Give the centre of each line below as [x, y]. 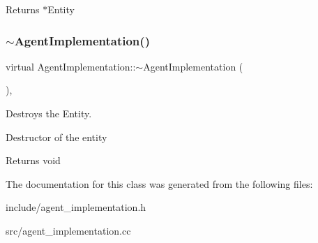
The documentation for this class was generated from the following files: [159, 183]
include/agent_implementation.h [76, 207]
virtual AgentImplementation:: [71, 66]
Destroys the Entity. [49, 113]
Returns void [33, 160]
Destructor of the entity [56, 137]
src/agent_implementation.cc [68, 230]
